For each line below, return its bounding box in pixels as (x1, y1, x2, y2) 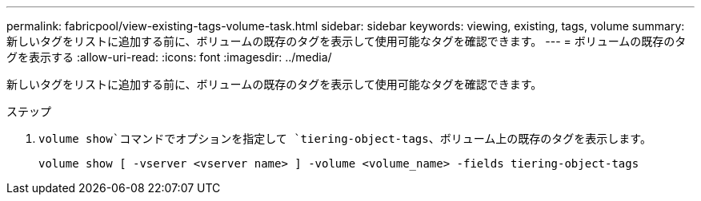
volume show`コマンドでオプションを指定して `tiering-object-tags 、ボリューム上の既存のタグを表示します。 (38, 132, 651, 145)
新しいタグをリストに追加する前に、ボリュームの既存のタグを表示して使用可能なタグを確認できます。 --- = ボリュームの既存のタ (6, 34, 687, 48)
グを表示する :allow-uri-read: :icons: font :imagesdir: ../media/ (6, 50, 332, 64)
